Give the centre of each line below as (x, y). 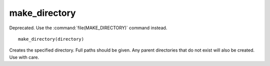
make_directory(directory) (51, 39)
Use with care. (24, 57)
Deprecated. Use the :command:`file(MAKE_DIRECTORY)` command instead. (88, 28)
